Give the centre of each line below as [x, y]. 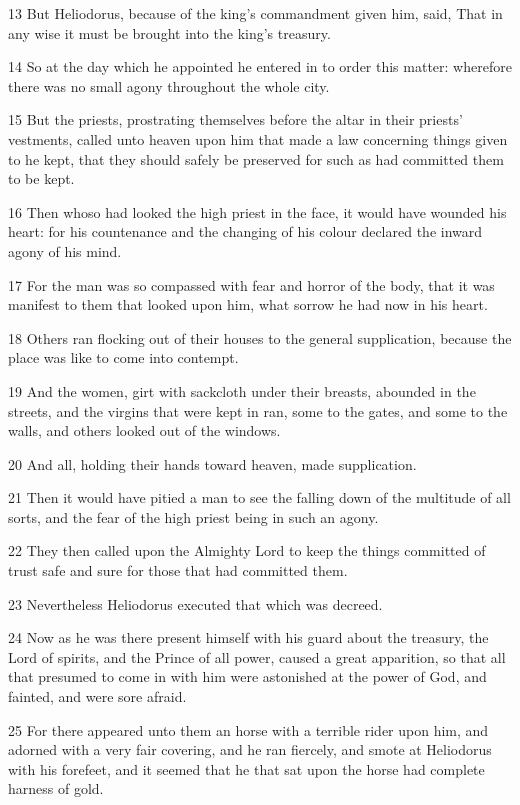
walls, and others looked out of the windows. [144, 430]
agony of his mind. [65, 250]
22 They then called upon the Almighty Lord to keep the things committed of [247, 550]
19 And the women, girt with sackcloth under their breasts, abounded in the [242, 390]
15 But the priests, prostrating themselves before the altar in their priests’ [235, 119]
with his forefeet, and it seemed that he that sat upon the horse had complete [246, 768]
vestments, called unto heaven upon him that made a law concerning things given [258, 138]
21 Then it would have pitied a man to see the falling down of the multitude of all [259, 497]
